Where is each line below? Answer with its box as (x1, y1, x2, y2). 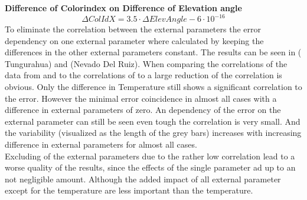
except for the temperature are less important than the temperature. (5, 184, 253, 196)
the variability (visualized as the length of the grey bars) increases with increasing (5, 126, 302, 139)
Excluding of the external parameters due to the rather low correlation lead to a (5, 149, 295, 162)
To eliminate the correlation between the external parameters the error (5, 23, 261, 35)
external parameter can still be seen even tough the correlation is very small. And (5, 115, 301, 127)
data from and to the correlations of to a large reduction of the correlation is (5, 69, 282, 81)
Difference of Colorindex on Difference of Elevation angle (5, 2, 242, 14)
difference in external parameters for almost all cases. (5, 138, 197, 151)
